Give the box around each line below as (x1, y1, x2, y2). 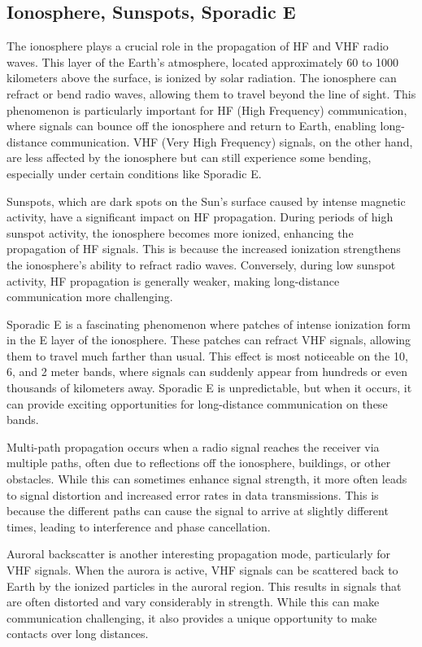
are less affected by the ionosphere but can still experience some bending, (7, 149, 372, 166)
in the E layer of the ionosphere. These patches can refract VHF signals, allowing (7, 331, 411, 348)
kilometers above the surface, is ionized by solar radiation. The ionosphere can (7, 69, 397, 86)
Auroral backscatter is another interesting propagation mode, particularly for (7, 545, 390, 562)
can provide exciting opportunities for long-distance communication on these (7, 395, 388, 412)
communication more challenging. (7, 288, 173, 305)
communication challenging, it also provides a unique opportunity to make (7, 609, 377, 626)
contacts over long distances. (7, 625, 149, 642)
